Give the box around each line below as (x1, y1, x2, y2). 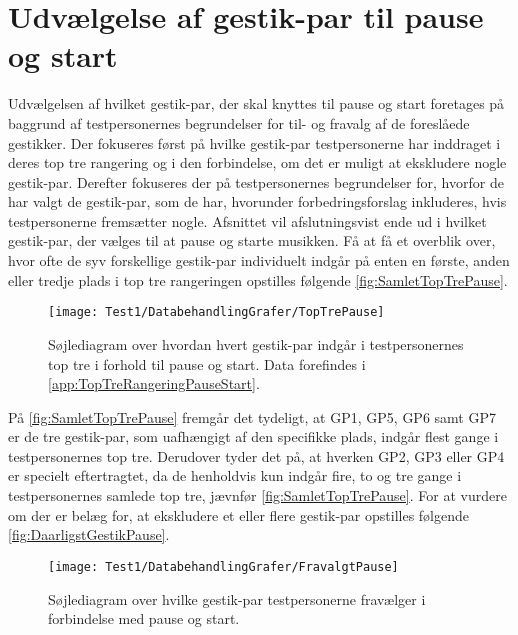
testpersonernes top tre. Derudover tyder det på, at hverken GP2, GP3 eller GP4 (8, 445, 505, 466)
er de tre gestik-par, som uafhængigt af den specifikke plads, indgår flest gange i (8, 426, 499, 447)
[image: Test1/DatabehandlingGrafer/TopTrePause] (48, 305, 385, 320)
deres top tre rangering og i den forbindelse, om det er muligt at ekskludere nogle (8, 152, 507, 173)
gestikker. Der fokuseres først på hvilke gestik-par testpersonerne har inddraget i (8, 132, 501, 153)
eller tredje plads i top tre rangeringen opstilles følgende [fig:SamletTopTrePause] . (8, 269, 508, 290)
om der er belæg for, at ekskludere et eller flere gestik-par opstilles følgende (8, 504, 469, 525)
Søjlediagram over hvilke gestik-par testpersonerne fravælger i (48, 588, 426, 609)
